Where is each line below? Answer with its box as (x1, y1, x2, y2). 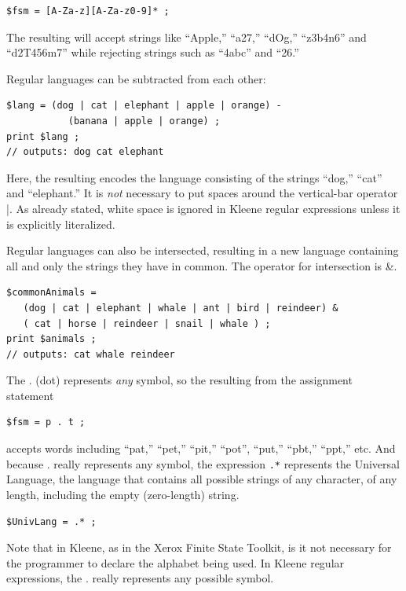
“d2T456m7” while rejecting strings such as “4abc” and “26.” (6, 44, 299, 61)
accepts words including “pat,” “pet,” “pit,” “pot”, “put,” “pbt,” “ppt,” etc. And (6, 440, 396, 457)
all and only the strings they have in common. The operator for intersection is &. (6, 257, 397, 273)
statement (6, 387, 54, 403)
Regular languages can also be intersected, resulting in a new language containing (6, 242, 399, 259)
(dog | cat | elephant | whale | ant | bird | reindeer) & (23, 302, 338, 314)
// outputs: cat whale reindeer (6, 348, 175, 360)
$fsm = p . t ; (6, 417, 86, 428)
